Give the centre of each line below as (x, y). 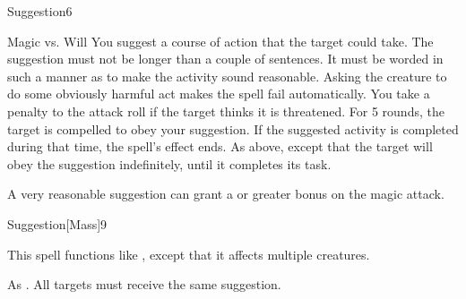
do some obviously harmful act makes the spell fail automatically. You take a (219, 94)
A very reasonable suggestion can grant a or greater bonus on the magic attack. (226, 194)
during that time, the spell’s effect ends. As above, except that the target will (220, 146)
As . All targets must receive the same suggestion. (144, 284)
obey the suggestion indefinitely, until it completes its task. (169, 163)
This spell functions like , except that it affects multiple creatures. (189, 254)
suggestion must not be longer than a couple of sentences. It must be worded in (225, 59)
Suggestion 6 (40, 11)
